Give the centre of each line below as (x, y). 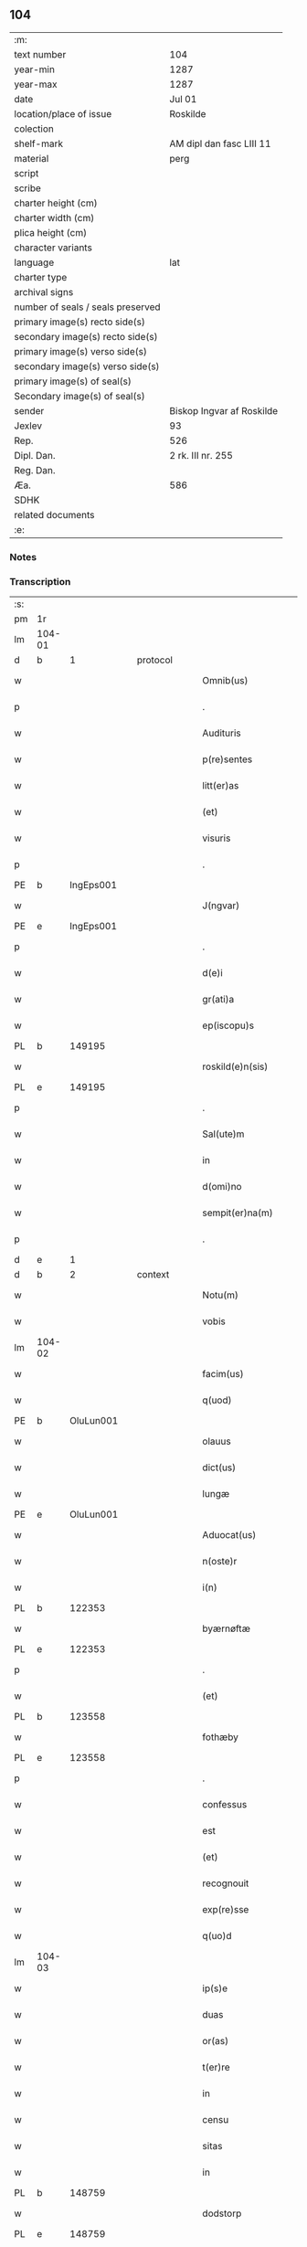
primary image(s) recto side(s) (80, 322)
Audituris (222, 733)
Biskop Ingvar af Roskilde (224, 410)
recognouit (226, 1883)
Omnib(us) (225, 681)
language (34, 262)
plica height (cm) (51, 232)
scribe (27, 188)
